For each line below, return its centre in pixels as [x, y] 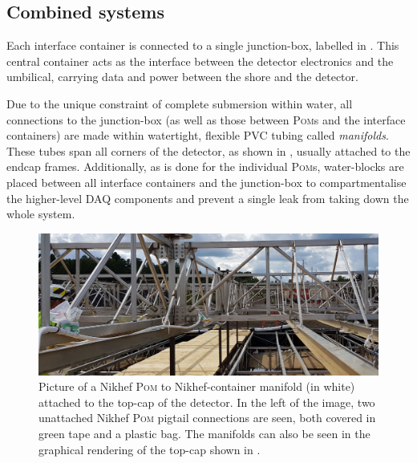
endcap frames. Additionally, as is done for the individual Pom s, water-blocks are [205, 167]
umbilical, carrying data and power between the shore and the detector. [182, 77]
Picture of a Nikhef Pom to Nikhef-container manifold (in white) [197, 386]
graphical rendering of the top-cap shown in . [150, 449]
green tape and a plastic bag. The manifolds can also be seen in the [204, 433]
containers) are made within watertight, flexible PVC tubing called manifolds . [198, 135]
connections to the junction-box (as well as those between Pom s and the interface [206, 119]
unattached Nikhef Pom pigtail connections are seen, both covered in [207, 418]
